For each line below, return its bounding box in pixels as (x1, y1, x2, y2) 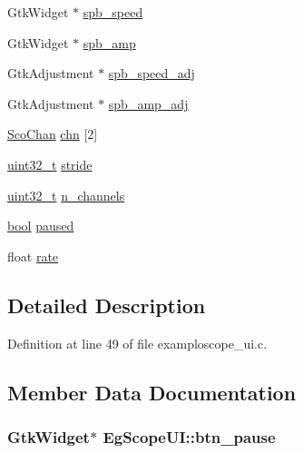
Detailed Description (7, 291, 206, 319)
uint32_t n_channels (7, 185, 125, 204)
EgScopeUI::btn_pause (103, 425, 276, 448)
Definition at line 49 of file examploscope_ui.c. (7, 333, 268, 352)
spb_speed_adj (108, 64, 195, 83)
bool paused (7, 216, 74, 235)
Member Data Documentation (7, 378, 297, 406)
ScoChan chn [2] (7, 124, 98, 143)
